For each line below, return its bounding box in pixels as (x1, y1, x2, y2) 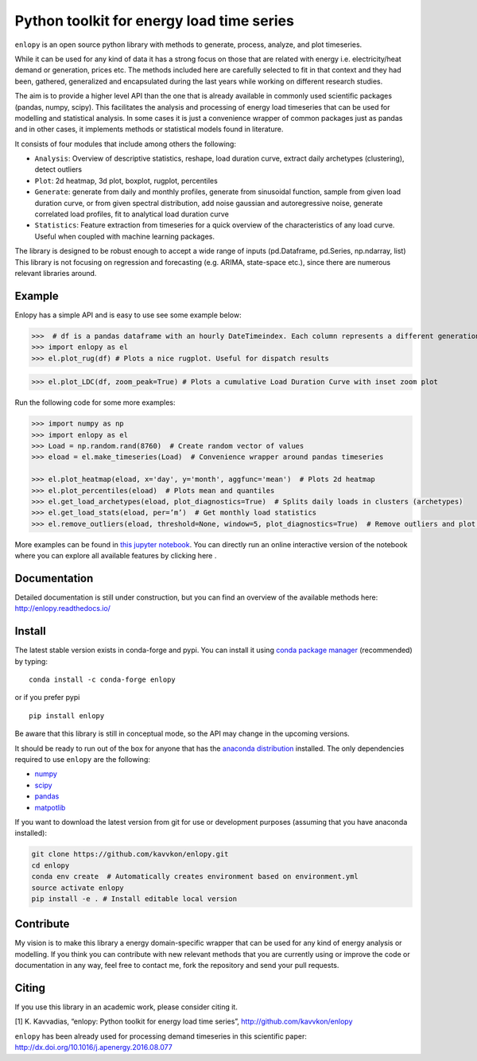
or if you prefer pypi (14, 693, 80, 702)
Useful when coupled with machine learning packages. (34, 231, 215, 241)
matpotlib (34, 803, 66, 812)
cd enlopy (31, 861, 70, 870)
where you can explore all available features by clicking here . (14, 551, 217, 561)
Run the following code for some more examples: (14, 398, 176, 407)
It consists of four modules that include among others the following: (14, 139, 236, 149)
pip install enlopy (29, 711, 105, 720)
